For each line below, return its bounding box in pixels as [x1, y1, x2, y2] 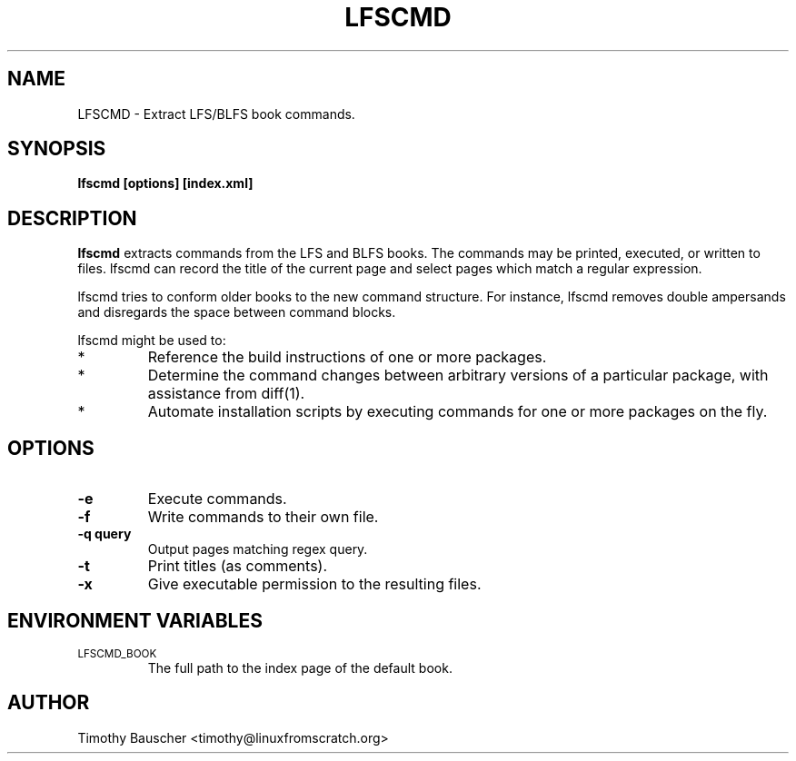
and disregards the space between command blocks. [77, 304, 396, 321]
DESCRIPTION [7, 206, 137, 230]
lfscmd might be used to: [77, 332, 226, 349]
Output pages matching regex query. [147, 541, 368, 558]
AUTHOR [7, 691, 90, 715]
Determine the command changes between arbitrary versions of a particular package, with [147, 366, 769, 385]
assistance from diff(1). [147, 384, 305, 403]
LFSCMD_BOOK [77, 647, 157, 660]
